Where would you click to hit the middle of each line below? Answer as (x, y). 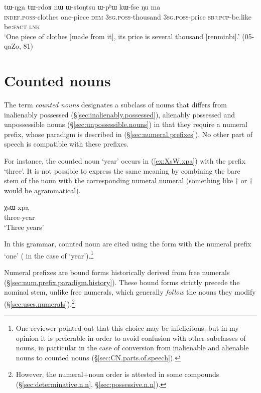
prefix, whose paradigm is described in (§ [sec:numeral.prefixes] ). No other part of (128, 134)
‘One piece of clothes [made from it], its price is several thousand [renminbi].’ (122, 36)
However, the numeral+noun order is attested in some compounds (117, 374)
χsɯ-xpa (17, 207)
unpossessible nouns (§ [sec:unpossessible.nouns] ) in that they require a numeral (126, 124)
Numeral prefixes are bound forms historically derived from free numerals (117, 272)
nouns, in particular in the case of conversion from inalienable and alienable (132, 348)
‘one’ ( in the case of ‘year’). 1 (49, 254)
